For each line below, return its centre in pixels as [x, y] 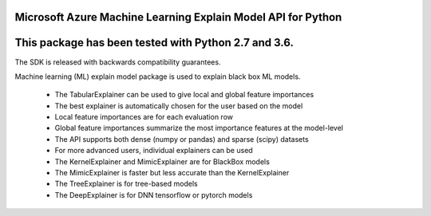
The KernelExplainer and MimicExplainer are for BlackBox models [162, 161]
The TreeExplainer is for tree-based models [127, 184]
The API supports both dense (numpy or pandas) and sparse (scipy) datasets [182, 139]
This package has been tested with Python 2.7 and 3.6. [154, 43]
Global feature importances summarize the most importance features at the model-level [199, 128]
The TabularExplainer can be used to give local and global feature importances [184, 95]
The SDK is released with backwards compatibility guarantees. [118, 62]
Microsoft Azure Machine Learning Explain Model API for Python [178, 17]
